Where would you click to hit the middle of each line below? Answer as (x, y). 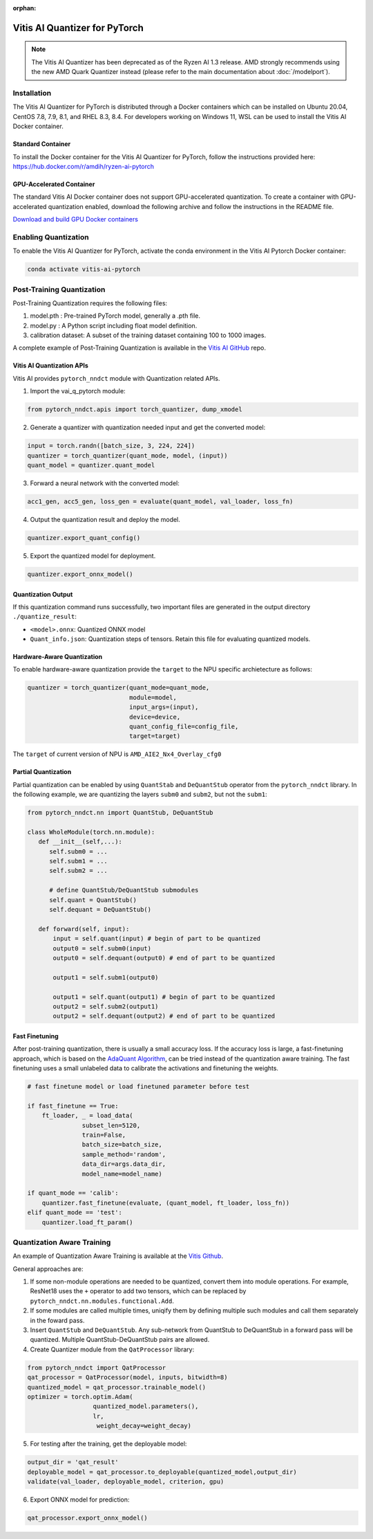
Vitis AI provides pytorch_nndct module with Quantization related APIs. (116, 378)
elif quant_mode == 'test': (75, 1213)
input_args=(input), (164, 707)
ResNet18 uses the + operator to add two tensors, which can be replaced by (138, 1291)
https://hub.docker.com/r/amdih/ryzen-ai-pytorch (84, 166)
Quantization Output (43, 594)
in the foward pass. (57, 1320)
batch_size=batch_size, (122, 1145)
